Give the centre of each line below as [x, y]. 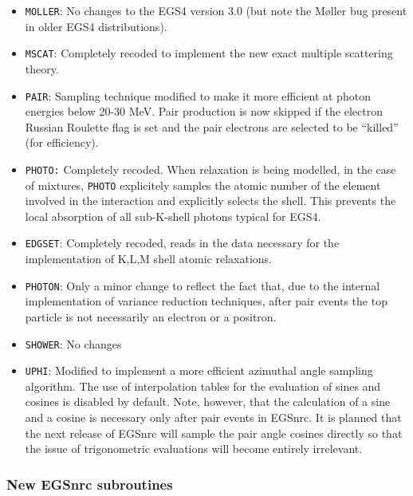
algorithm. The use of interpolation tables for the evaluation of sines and [203, 386]
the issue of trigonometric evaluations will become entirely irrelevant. [194, 449]
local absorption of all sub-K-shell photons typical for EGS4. [173, 216]
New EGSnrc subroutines [90, 484]
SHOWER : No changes [73, 343]
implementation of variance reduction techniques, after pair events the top [206, 301]
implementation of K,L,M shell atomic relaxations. [148, 259]
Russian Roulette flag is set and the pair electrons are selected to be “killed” [212, 126]
